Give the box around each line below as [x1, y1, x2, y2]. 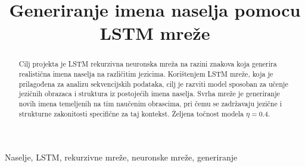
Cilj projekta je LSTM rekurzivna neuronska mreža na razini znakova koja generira [18, 59, 277, 69]
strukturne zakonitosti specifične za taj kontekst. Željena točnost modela [18, 108, 244, 118]
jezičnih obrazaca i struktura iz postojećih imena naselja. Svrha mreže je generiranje [18, 89, 280, 99]
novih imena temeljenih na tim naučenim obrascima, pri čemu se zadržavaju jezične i [18, 98, 282, 108]
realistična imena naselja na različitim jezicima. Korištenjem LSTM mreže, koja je [18, 69, 273, 79]
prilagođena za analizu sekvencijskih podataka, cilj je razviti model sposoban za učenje [18, 78, 288, 89]
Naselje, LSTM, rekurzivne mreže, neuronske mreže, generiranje [5, 151, 238, 163]
